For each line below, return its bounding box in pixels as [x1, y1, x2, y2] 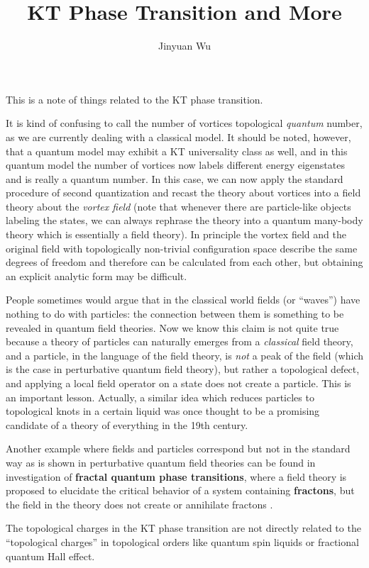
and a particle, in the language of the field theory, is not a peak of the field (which [6, 347, 364, 362]
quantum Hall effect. [6, 548, 95, 563]
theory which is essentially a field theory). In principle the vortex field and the [6, 227, 346, 242]
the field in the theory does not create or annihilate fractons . [6, 496, 273, 511]
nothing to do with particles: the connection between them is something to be [6, 306, 344, 321]
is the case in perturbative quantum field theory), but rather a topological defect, [6, 362, 360, 377]
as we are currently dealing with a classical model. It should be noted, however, [6, 129, 351, 144]
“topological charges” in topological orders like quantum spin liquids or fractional [6, 534, 359, 549]
